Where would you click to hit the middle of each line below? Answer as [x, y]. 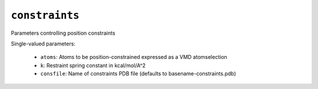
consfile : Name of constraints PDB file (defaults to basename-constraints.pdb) [138, 74]
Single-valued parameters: [43, 44]
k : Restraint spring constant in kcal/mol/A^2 [93, 65]
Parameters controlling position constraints [63, 33]
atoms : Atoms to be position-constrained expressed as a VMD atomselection [134, 57]
